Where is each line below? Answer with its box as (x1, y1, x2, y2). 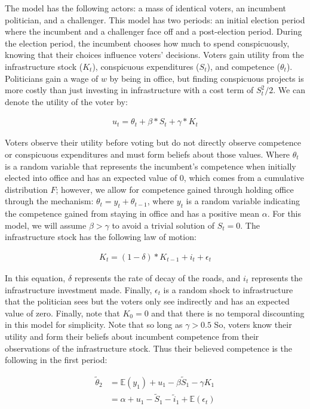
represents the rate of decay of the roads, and (74, 271, 241, 284)
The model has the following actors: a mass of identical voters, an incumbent (5, 2, 286, 14)
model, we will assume (5, 219, 87, 231)
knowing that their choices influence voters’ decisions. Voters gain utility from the (5, 48, 304, 61)
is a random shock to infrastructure (163, 283, 293, 296)
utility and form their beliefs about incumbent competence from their (5, 330, 259, 342)
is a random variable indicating (186, 195, 300, 207)
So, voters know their (214, 318, 292, 331)
